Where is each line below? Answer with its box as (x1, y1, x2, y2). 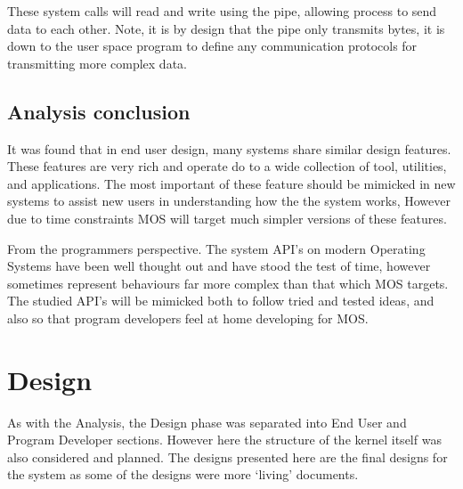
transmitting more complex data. (7, 53, 187, 72)
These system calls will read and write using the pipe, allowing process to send (7, 2, 437, 20)
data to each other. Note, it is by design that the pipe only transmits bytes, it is (7, 19, 445, 37)
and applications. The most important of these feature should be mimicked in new (7, 174, 456, 192)
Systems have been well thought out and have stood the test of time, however (7, 257, 431, 275)
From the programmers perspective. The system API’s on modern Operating (7, 239, 426, 257)
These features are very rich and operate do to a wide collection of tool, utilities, (7, 157, 447, 175)
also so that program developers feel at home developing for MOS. (7, 308, 369, 327)
